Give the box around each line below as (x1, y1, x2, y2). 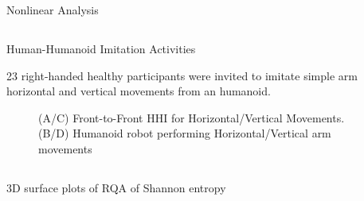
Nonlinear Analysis (6, 2, 99, 17)
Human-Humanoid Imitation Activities (6, 40, 196, 56)
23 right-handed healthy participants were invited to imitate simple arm (6, 67, 358, 83)
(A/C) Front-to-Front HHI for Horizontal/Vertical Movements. (38, 109, 345, 126)
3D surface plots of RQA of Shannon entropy (6, 179, 226, 195)
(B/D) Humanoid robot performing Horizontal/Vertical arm (38, 125, 331, 141)
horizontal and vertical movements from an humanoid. (6, 83, 271, 99)
